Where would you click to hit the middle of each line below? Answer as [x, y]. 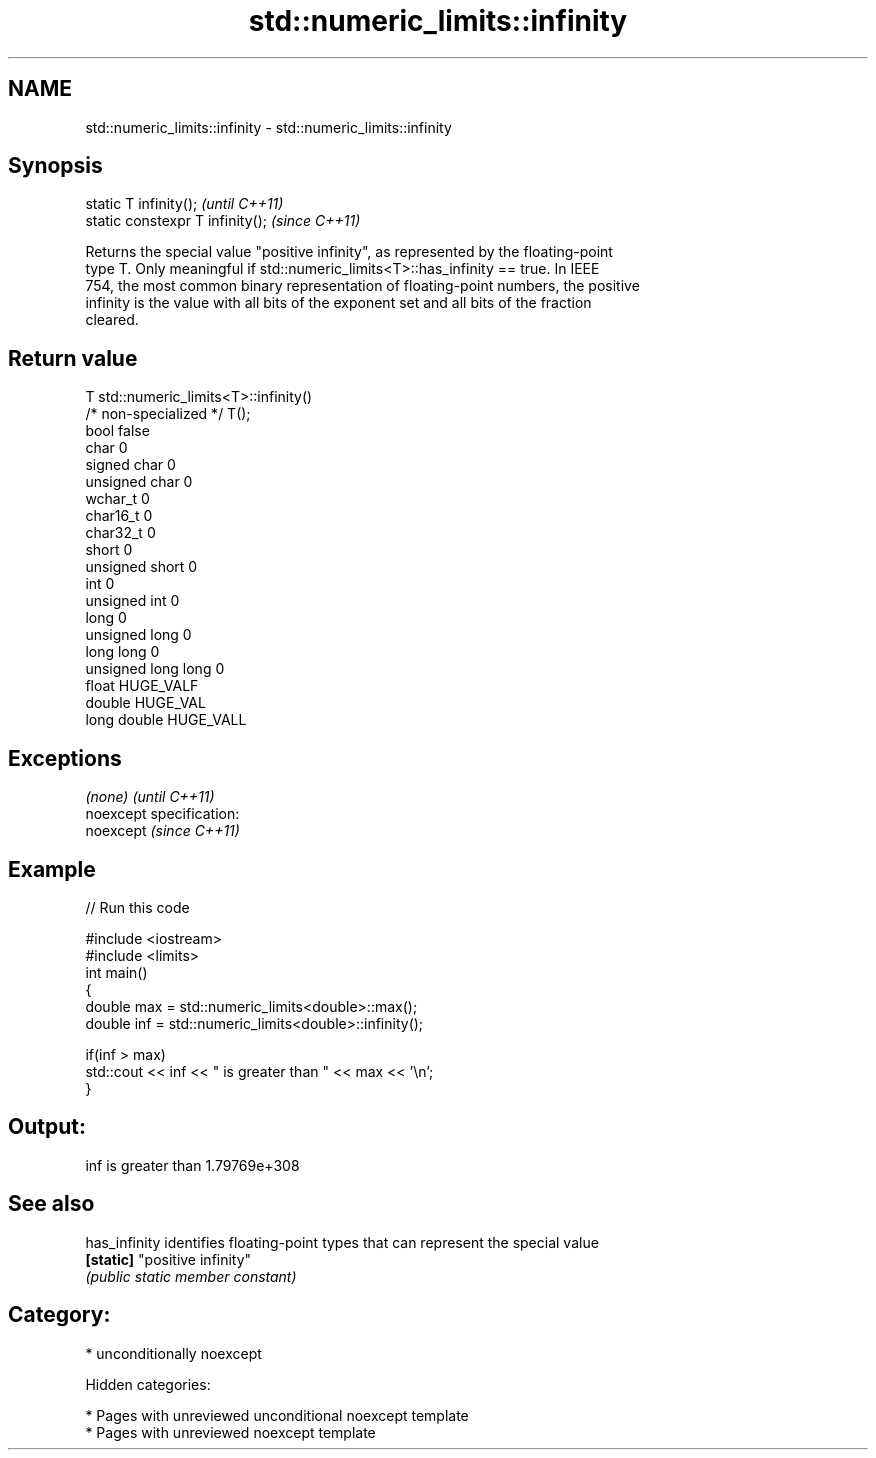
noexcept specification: [162, 814]
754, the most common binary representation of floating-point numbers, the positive [362, 286]
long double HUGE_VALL [166, 720]
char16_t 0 [119, 516]
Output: [47, 1127]
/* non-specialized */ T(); [168, 414]
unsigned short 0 [141, 567]
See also [51, 1204]
